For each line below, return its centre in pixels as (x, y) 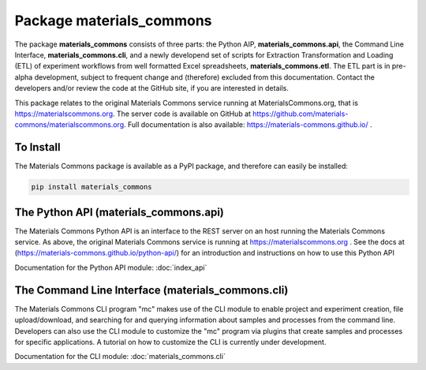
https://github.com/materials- (301, 114)
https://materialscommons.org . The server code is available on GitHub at (133, 114)
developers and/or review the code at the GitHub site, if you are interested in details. (152, 88)
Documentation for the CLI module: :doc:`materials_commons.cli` (120, 357)
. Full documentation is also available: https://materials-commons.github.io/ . (248, 125)
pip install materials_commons (92, 187)
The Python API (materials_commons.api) (120, 212)
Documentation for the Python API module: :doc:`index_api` (111, 267)
